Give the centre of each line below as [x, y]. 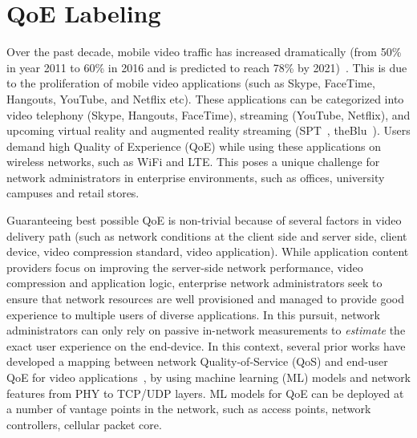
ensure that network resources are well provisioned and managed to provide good [206, 299]
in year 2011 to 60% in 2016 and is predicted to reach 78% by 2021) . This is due [207, 67]
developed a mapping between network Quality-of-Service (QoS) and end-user [197, 361]
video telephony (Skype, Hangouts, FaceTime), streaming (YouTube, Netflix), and [208, 114]
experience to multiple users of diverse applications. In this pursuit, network [193, 314]
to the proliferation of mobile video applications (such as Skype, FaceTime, [191, 83]
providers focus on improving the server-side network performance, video [185, 267]
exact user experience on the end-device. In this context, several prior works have [206, 345]
